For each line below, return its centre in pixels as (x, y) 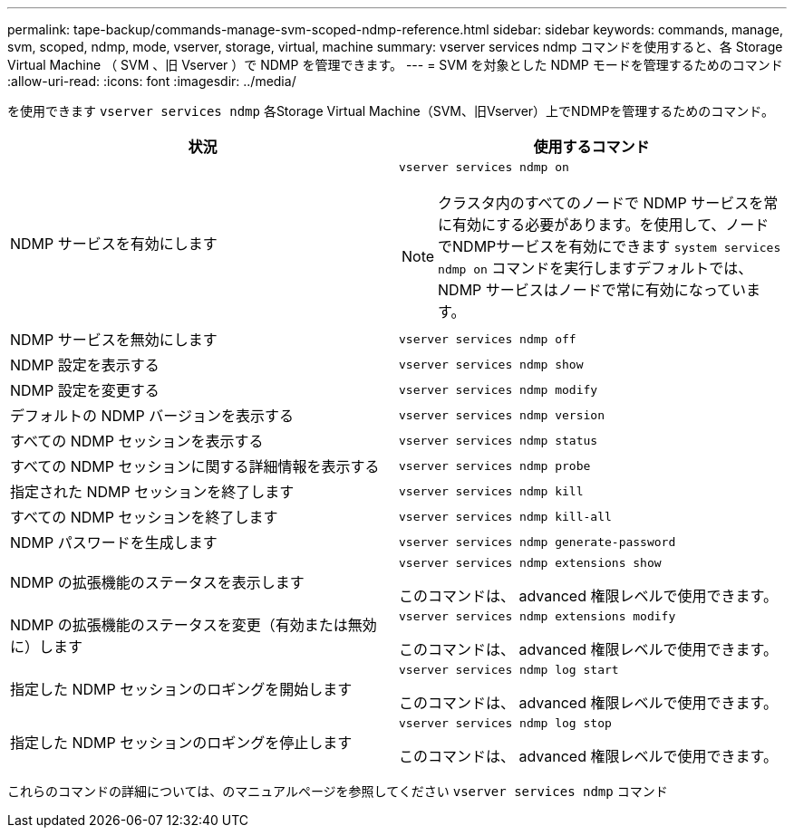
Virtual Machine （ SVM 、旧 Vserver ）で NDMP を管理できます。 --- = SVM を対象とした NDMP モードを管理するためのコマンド (395, 65)
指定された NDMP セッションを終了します (152, 492)
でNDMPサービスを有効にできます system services (610, 246)
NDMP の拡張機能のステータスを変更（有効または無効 (194, 624)
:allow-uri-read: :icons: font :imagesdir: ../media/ (152, 81)
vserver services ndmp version (502, 415)
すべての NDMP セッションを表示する (137, 441)
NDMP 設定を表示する (85, 365)
